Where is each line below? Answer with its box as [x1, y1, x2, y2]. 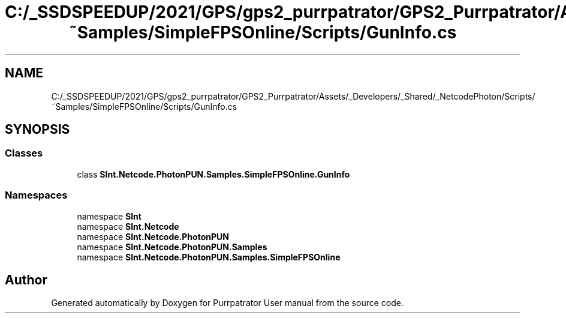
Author [5, 272, 47, 287]
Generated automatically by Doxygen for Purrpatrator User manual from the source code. [51, 298, 404, 308]
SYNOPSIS [5, 122, 70, 137]
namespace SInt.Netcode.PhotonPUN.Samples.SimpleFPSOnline [77, 251, 341, 262]
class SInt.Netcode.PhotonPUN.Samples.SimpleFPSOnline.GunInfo [77, 169, 350, 179]
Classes [5, 147, 43, 160]
